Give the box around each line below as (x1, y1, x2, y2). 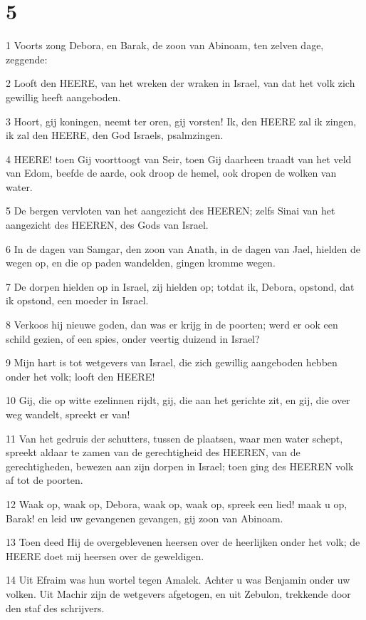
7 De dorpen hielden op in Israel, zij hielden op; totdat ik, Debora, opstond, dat (6, 279, 355, 294)
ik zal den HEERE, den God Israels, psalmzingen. (6, 128, 224, 143)
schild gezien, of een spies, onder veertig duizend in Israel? (6, 331, 260, 346)
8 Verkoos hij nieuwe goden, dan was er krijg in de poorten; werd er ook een (6, 317, 338, 332)
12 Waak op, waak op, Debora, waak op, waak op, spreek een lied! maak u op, (6, 496, 347, 511)
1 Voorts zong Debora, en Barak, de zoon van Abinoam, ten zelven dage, (6, 38, 324, 53)
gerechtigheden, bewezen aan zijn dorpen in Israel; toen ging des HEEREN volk (6, 458, 354, 473)
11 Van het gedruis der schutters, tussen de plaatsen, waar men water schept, (6, 430, 343, 445)
